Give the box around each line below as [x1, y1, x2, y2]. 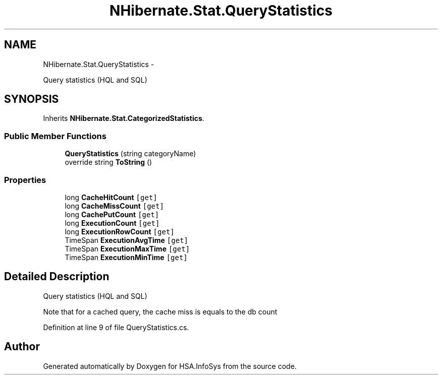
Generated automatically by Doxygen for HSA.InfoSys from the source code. [43, 361, 297, 370]
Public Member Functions [4, 131, 106, 141]
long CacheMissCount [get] [65, 201, 164, 210]
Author [4, 340, 40, 353]
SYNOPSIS [4, 93, 59, 106]
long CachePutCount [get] [65, 210, 159, 219]
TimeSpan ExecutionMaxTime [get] [65, 244, 190, 253]
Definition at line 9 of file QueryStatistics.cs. [43, 323, 189, 332]
